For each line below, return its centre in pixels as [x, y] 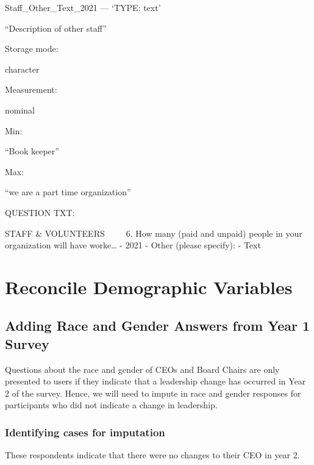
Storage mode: [32, 49]
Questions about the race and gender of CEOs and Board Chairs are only [142, 369]
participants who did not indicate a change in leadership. [111, 405]
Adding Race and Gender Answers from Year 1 [158, 326]
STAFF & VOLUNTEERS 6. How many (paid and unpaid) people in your [154, 233]
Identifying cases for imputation [85, 432]
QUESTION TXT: [40, 212]
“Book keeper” [32, 151]
